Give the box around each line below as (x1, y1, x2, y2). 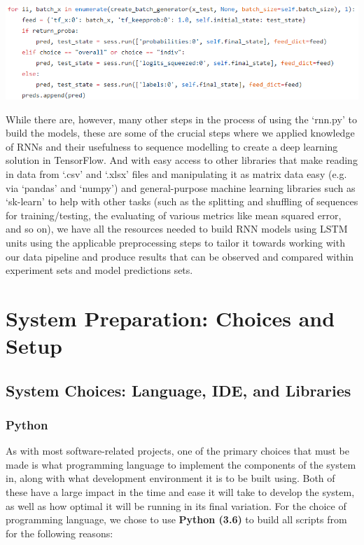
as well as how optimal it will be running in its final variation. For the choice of (6, 498, 346, 513)
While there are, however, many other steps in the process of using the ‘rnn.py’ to (6, 111, 357, 126)
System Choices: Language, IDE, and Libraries (6, 379, 351, 401)
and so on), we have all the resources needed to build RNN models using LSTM (6, 221, 348, 236)
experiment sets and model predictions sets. (6, 263, 193, 277)
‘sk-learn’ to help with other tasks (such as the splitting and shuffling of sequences (6, 194, 358, 209)
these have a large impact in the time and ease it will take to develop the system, (6, 485, 355, 499)
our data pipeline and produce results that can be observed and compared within (6, 249, 354, 263)
